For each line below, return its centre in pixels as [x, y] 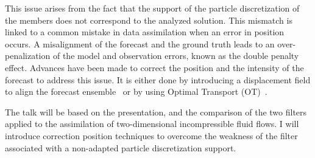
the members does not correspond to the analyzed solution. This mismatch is [149, 20]
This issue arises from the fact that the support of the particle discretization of [152, 8]
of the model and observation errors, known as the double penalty [176, 56]
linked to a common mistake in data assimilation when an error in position [145, 32]
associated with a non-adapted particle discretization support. [121, 147]
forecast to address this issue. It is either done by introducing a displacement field [158, 79]
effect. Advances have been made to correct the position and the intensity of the [154, 67]
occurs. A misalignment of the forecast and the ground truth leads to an [140, 43]
